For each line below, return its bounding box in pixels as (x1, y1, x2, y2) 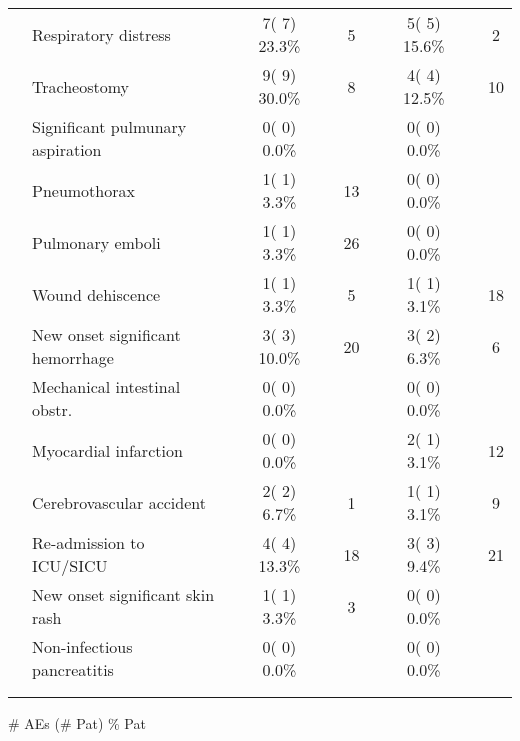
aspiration (32, 138, 102, 161)
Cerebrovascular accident (32, 490, 206, 514)
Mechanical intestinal (32, 375, 181, 398)
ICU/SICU (32, 554, 108, 577)
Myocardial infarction (32, 438, 183, 462)
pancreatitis (32, 658, 114, 681)
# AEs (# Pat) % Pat (8, 713, 146, 733)
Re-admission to (32, 531, 145, 554)
